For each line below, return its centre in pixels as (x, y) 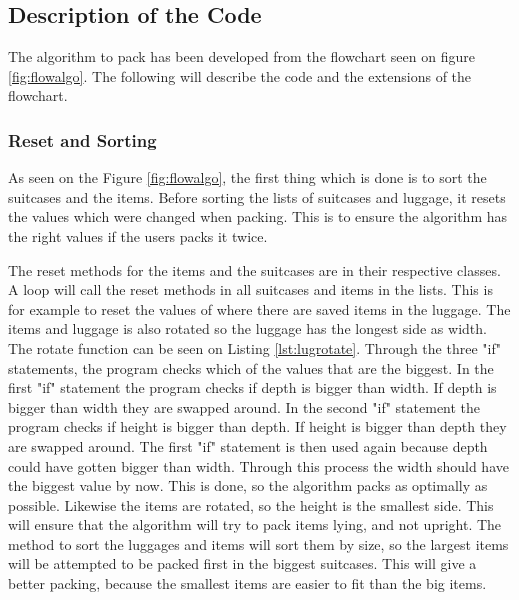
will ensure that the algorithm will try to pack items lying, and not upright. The (255, 524)
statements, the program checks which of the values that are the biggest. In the (251, 367)
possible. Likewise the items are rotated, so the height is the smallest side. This (251, 504)
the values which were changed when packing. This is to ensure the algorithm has (258, 216)
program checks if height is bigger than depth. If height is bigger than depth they (257, 426)
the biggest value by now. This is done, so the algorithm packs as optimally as (248, 485)
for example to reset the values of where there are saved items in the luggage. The (259, 308)
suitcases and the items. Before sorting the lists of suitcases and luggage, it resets (257, 196)
